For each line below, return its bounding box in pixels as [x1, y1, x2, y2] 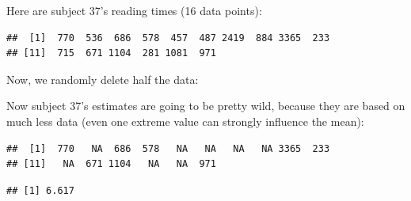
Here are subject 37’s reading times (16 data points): [6, 2, 262, 18]
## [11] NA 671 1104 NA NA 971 [6, 158, 216, 170]
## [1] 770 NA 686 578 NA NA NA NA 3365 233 [6, 142, 330, 154]
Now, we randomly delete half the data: [6, 70, 199, 87]
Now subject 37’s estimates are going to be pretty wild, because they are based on [6, 97, 405, 114]
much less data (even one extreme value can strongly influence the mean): [6, 112, 364, 129]
